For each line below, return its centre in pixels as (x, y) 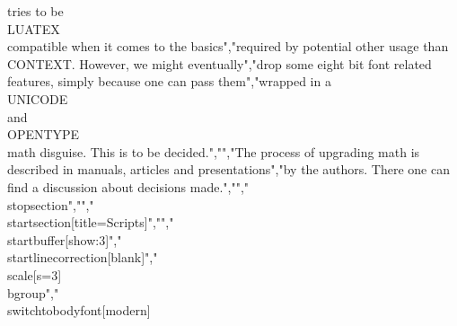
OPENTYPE (44, 134)
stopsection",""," (51, 204)
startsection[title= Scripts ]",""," (91, 222)
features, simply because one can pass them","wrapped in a (169, 81)
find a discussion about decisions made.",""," (128, 186)
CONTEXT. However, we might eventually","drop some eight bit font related (220, 63)
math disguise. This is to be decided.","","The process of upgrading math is (214, 151)
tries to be (35, 11)
